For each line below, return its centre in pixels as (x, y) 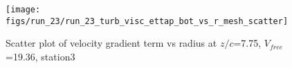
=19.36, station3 (40, 56)
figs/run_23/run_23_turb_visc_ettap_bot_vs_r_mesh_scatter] (147, 21)
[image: (23, 10)
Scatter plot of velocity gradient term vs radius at (111, 43)
